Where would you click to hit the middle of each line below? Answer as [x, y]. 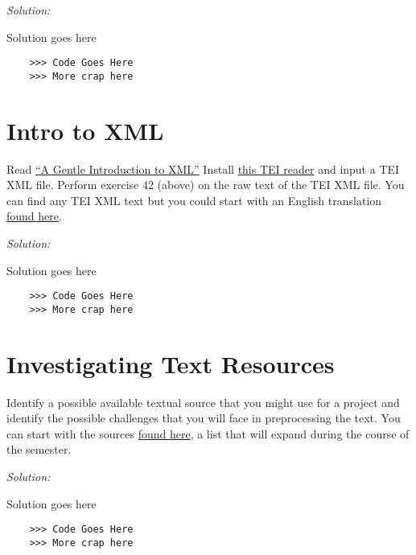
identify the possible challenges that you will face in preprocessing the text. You [204, 418]
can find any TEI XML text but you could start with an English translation [194, 200]
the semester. [39, 449]
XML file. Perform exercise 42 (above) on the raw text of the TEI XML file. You [206, 185]
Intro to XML [85, 130]
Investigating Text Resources [171, 363]
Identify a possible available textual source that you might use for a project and [203, 402]
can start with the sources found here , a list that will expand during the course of [208, 433]
